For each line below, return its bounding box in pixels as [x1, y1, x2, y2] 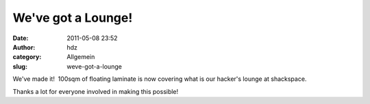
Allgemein [66, 53, 95, 61]
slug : [12, 62, 27, 71]
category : [12, 53, 42, 61]
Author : [12, 43, 36, 51]
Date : [12, 34, 29, 42]
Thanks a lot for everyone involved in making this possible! [12, 87, 179, 95]
